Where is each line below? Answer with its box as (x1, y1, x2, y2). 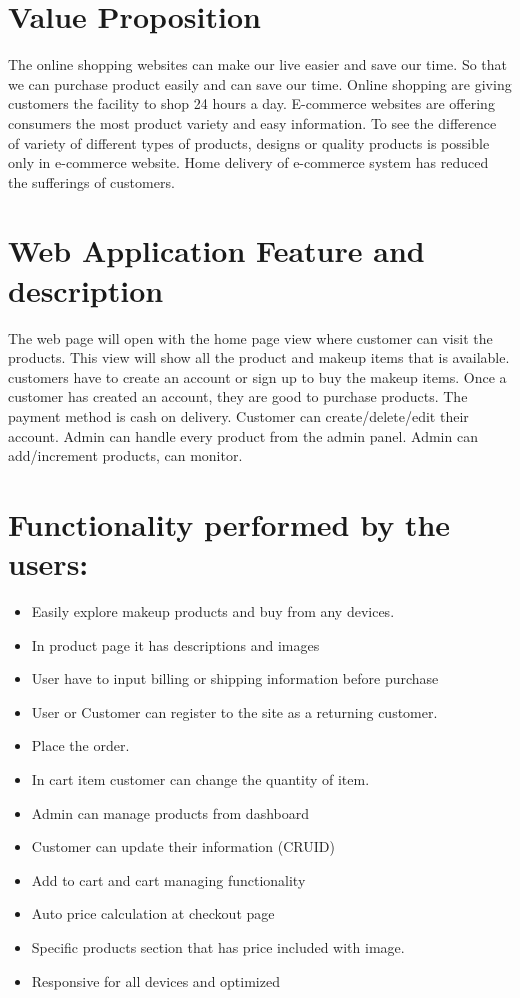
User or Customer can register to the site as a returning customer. (31, 701, 438, 722)
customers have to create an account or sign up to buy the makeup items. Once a (8, 366, 507, 387)
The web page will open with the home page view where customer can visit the (8, 327, 493, 348)
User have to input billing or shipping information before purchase (31, 668, 439, 689)
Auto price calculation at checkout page (31, 903, 275, 924)
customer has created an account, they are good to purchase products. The (8, 386, 468, 407)
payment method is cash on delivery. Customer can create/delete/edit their (8, 405, 469, 426)
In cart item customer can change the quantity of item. (31, 769, 370, 790)
